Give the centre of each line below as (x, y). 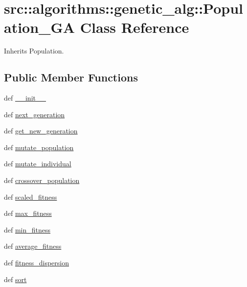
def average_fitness (33, 246)
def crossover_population (42, 180)
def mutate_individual (38, 164)
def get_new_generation (41, 131)
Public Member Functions (71, 77)
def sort (15, 279)
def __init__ (25, 98)
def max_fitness (28, 213)
